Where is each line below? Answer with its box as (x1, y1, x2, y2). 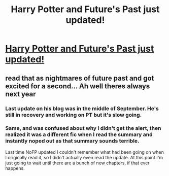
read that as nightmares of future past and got (5, 74, 154, 82)
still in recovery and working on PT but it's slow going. (5, 111, 142, 118)
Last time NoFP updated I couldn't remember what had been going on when (5, 149, 164, 155)
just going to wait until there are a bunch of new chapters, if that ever (5, 160, 150, 166)
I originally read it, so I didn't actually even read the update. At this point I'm (5, 154, 163, 160)
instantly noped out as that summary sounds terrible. (5, 137, 140, 145)
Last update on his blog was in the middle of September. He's (5, 105, 159, 112)
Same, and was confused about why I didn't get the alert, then (5, 125, 161, 132)
